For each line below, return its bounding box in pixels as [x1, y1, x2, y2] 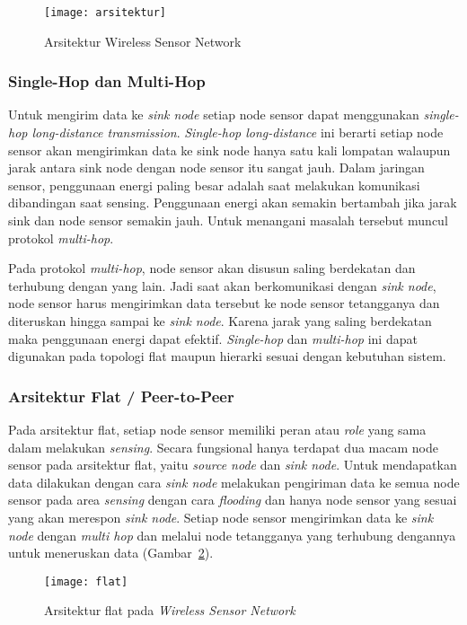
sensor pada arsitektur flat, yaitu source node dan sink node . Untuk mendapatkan [8, 455, 457, 474]
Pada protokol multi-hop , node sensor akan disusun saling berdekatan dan [8, 259, 416, 277]
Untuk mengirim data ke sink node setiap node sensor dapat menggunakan [8, 105, 419, 124]
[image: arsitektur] [44, 6, 167, 19]
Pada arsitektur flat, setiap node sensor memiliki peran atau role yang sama [8, 420, 427, 438]
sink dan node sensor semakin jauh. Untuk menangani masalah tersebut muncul [8, 211, 448, 230]
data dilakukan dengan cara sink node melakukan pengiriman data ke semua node [8, 472, 460, 491]
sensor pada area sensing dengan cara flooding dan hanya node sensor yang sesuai [8, 490, 457, 509]
